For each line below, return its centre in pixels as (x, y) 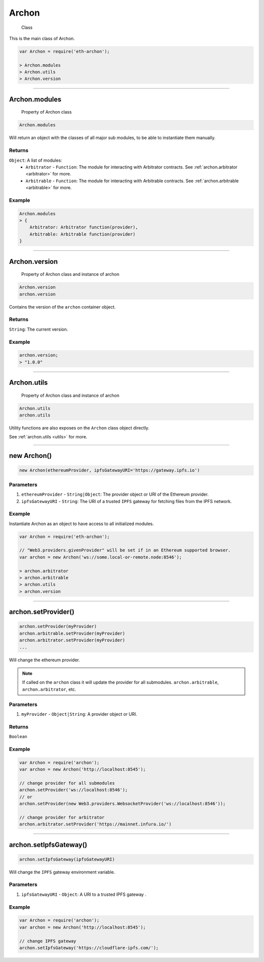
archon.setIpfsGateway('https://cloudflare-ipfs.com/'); (89, 948)
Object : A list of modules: (35, 160)
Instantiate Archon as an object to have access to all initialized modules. (81, 524)
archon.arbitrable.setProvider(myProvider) (72, 633)
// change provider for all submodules (67, 783)
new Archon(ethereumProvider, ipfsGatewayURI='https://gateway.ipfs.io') (110, 470)
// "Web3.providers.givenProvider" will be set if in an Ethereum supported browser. (125, 550)
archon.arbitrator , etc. (49, 689)
